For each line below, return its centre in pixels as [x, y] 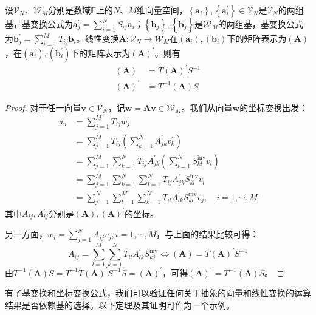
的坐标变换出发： [274, 107]
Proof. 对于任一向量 [43, 107]
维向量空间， [162, 10]
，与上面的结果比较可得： [208, 234]
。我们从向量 [207, 107]
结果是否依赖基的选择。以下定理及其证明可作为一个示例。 [120, 305]
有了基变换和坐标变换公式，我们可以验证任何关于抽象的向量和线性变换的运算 [158, 293]
